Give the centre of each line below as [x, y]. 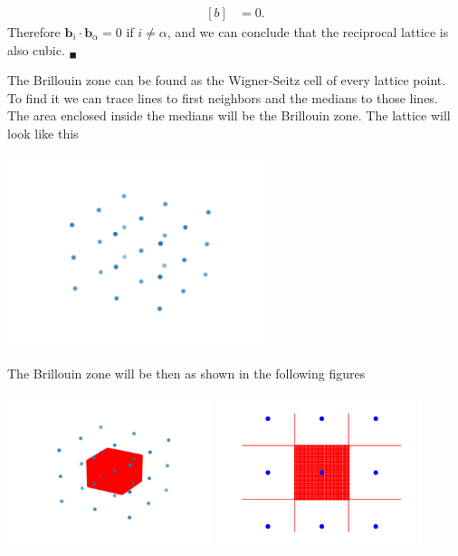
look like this [43, 133]
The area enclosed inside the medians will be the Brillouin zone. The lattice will [229, 115]
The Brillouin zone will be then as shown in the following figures [186, 373]
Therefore [34, 32]
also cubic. [36, 49]
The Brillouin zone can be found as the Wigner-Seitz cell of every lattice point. [227, 80]
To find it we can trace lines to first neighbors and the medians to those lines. [223, 97]
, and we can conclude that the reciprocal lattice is [308, 32]
